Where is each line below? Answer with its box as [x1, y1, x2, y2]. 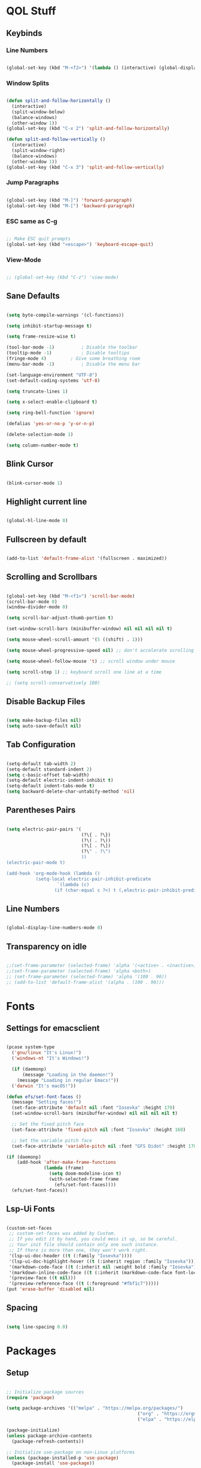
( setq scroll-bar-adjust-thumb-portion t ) [6, 615, 114, 621]
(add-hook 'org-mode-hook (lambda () [6, 870, 100, 876]
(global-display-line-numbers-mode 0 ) [6, 925, 103, 931]
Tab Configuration [6, 739, 76, 750]
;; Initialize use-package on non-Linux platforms [6, 1449, 135, 1455]
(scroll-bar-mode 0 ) [6, 599, 58, 605]
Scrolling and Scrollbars [6, 572, 98, 582]
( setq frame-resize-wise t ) [6, 333, 77, 339]
